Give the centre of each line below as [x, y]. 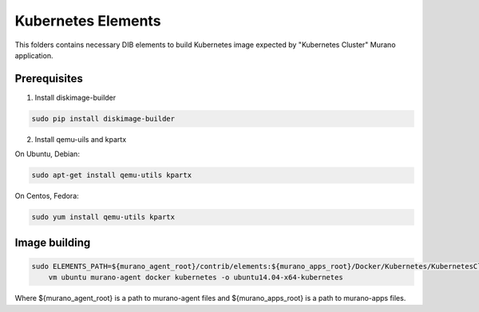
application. [34, 55]
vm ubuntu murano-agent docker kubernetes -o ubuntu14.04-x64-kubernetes [196, 278]
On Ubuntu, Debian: [47, 154]
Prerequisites [49, 79]
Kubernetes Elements [88, 21]
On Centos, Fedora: [47, 196]
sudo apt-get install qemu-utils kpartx [111, 175]
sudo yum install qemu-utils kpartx [103, 217]
